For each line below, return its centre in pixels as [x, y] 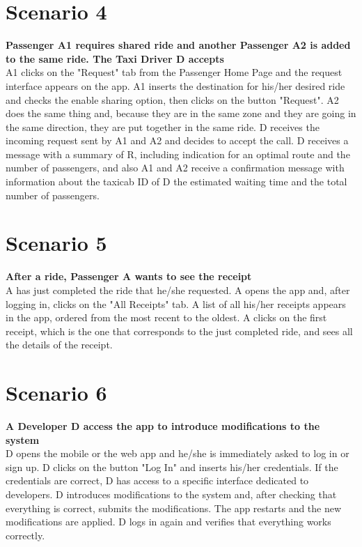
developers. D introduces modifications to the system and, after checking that [171, 494]
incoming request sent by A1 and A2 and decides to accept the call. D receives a [177, 140]
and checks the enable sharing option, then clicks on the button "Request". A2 [172, 99]
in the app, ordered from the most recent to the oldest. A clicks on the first [166, 317]
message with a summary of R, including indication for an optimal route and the [178, 154]
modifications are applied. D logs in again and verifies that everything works [168, 522]
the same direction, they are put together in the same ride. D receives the [163, 126]
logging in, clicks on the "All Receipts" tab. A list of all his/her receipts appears [176, 303]
